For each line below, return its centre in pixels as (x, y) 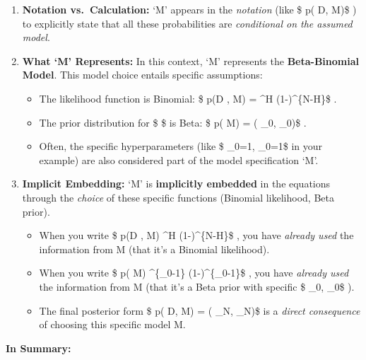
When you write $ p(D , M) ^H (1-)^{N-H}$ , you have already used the (196, 235)
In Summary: (39, 348)
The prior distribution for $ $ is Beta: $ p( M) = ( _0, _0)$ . (173, 122)
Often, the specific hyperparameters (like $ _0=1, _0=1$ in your (181, 146)
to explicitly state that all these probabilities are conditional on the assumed (187, 23)
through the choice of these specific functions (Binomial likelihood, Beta (178, 197)
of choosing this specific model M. (112, 324)
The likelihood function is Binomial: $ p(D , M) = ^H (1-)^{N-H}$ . (188, 98)
